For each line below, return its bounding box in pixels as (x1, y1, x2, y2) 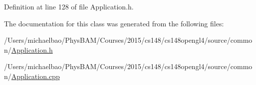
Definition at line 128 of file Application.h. (4, 1, 134, 11)
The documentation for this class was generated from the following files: (4, 18, 224, 28)
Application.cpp (11, 71, 60, 81)
